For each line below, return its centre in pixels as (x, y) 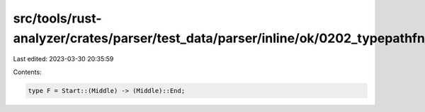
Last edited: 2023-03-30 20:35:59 (63, 59)
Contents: (27, 72)
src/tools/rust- (57, 18)
